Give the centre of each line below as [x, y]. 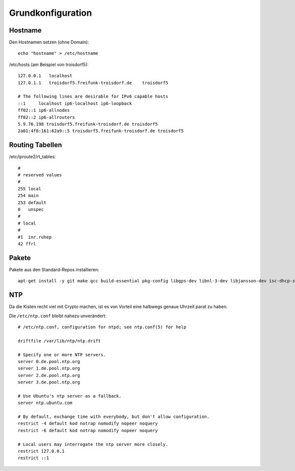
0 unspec [31, 209]
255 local [29, 189]
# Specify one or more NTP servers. [62, 354]
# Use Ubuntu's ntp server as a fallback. [70, 396]
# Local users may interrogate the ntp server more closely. [93, 444]
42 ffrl [27, 244]
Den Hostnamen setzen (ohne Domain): [49, 42]
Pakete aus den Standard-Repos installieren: [54, 269]
